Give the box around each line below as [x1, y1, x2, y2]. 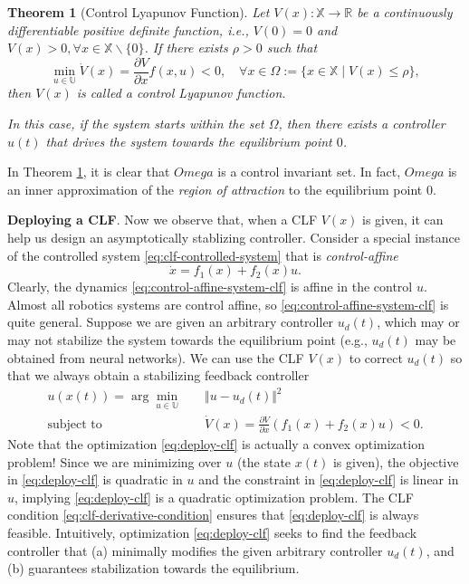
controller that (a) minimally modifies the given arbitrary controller [7, 541, 383, 560]
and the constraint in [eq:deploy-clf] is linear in [198, 470, 459, 489]
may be [415, 330, 456, 349]
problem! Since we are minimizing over [7, 452, 222, 471]
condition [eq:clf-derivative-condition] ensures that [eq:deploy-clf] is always [7, 505, 419, 524]
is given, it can [362, 210, 444, 229]
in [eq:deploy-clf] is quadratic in [7, 470, 183, 489]
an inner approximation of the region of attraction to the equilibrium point [7, 179, 423, 198]
